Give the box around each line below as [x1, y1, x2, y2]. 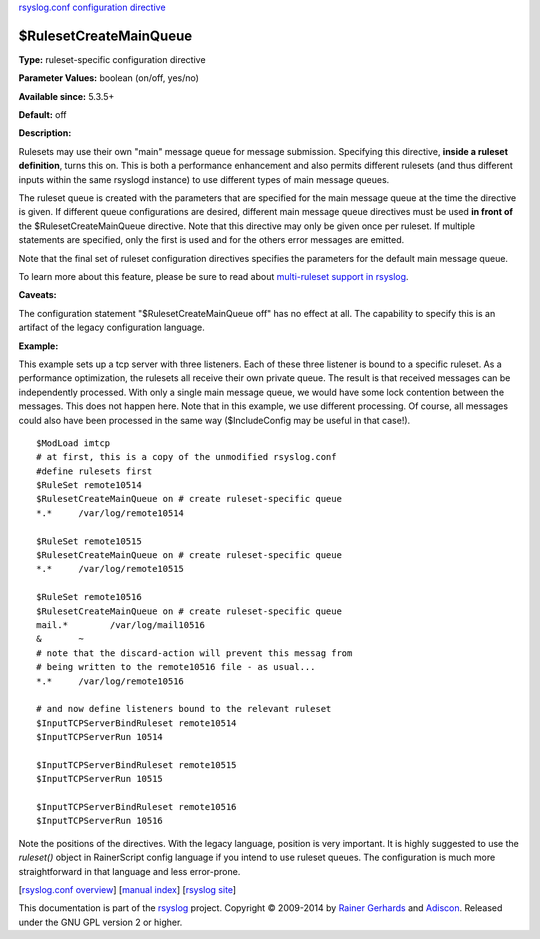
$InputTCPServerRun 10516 [36, 815, 164, 827]
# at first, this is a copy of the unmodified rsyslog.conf [36, 451, 337, 463]
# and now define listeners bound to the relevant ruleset [36, 703, 332, 715]
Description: [18, 127, 72, 139]
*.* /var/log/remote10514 [36, 507, 185, 519]
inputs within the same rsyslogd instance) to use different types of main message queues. [18, 173, 390, 185]
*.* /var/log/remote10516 [36, 675, 185, 687]
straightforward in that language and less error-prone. [18, 865, 241, 877]
